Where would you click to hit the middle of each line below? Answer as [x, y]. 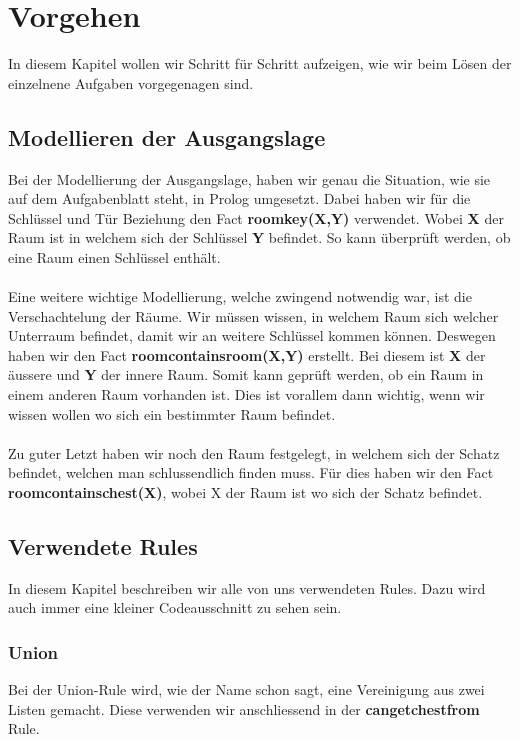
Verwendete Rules [103, 546]
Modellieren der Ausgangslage [167, 136]
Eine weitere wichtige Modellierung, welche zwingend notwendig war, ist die [240, 296]
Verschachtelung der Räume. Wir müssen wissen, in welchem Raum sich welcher [253, 315]
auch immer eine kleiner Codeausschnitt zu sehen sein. [175, 607]
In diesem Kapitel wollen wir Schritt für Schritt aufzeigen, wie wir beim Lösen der [260, 63]
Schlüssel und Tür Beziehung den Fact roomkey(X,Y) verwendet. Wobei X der [256, 217]
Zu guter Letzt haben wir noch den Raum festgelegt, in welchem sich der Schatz [254, 452]
